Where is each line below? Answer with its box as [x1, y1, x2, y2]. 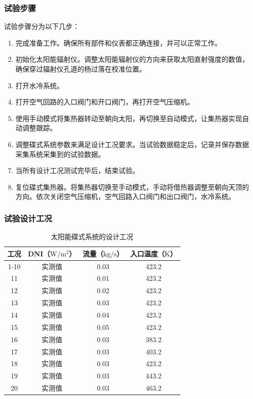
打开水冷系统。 [15, 80, 64, 90]
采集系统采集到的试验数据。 [15, 149, 105, 159]
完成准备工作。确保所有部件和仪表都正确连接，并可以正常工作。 [15, 37, 222, 48]
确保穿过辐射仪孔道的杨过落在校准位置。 [15, 64, 146, 74]
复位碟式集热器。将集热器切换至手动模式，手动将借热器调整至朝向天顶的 [15, 181, 249, 192]
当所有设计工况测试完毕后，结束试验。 [15, 165, 139, 175]
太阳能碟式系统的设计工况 [51, 231, 133, 242]
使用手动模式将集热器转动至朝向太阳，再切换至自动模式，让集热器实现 [15, 113, 242, 123]
